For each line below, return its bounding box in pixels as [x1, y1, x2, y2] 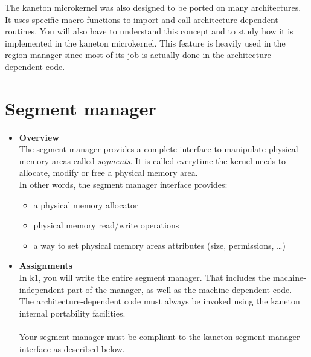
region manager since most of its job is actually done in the [5, 48, 225, 61]
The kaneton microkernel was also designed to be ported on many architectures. [5, 1, 301, 13]
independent [19, 283, 65, 295]
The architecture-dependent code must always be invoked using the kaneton [19, 295, 300, 307]
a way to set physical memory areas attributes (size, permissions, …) [33, 239, 286, 251]
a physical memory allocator [33, 198, 138, 211]
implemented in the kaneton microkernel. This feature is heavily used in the [5, 36, 286, 49]
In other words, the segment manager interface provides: [19, 178, 228, 191]
